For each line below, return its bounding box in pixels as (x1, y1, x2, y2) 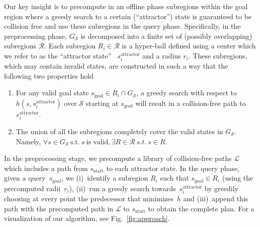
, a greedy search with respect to (136, 87, 237, 98)
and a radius (142, 50, 181, 61)
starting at (85, 97, 119, 108)
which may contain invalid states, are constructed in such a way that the (4, 61, 228, 71)
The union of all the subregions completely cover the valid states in (16, 126, 223, 136)
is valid (86, 138, 109, 146)
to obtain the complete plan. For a (148, 203, 254, 213)
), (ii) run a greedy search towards (69, 183, 176, 193)
